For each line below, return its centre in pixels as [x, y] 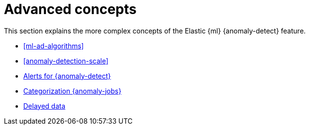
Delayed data [44, 106]
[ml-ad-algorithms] [54, 46]
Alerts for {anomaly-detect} [67, 76]
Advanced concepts [70, 9]
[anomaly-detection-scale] [66, 61]
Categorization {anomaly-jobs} [73, 91]
